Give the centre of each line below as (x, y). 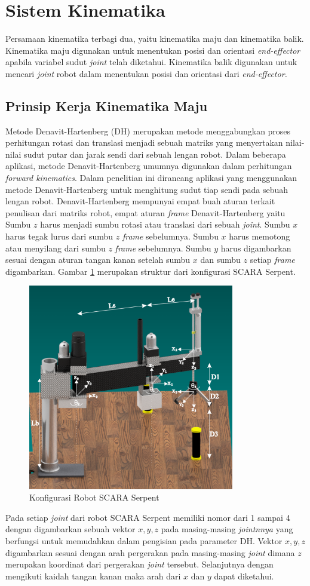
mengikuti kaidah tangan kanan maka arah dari (93, 576)
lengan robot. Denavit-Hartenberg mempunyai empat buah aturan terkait (140, 201)
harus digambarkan (256, 248)
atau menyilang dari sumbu (56, 248)
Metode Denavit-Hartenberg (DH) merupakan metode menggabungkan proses (148, 131)
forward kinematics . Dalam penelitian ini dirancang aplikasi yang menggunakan (151, 178)
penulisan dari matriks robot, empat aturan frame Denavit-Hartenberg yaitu (145, 212)
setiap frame (272, 260)
